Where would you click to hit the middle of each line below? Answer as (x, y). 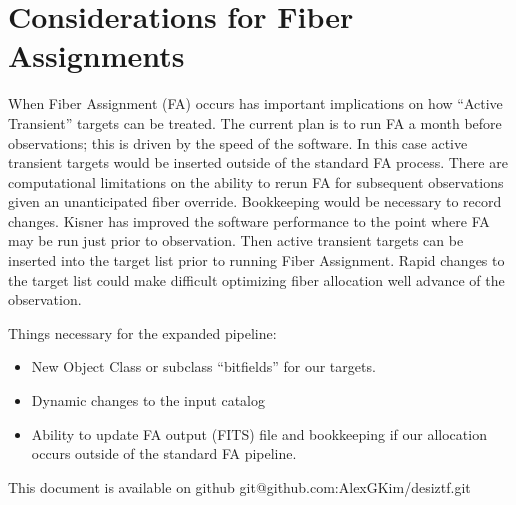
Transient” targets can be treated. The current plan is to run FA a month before (255, 122)
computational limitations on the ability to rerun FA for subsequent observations (256, 181)
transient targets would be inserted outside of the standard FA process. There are (258, 162)
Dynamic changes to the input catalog (148, 400)
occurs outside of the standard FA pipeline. (164, 453)
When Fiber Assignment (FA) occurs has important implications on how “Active (255, 103)
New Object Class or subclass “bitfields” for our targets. (203, 366)
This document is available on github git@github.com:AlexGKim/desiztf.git (239, 486)
